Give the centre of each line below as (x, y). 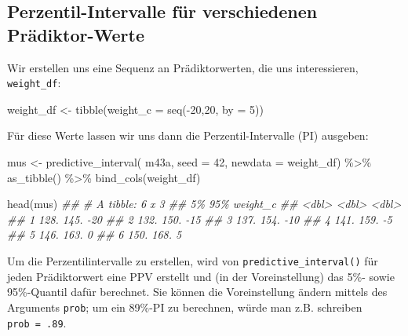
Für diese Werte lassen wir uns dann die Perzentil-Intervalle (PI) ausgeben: (188, 135)
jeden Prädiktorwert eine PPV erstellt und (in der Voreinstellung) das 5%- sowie (201, 276)
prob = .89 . (37, 322)
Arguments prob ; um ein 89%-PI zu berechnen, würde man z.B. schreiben (185, 307)
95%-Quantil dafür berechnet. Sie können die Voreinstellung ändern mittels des (197, 292)
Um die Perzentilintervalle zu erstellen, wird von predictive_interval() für (193, 261)
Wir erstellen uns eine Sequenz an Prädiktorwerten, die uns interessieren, (183, 67)
